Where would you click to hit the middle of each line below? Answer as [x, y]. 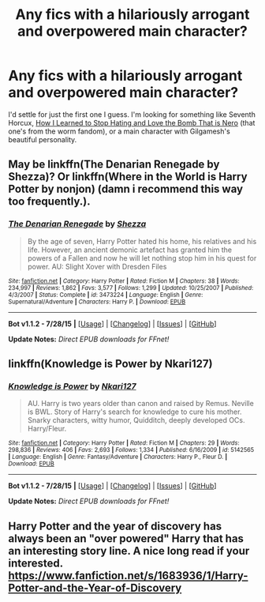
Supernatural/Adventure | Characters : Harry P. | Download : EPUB [97, 302]
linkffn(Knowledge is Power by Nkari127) [110, 364]
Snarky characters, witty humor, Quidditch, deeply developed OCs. [136, 420]
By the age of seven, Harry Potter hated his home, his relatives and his [142, 241]
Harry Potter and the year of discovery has [115, 526]
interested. [35, 563]
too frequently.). [49, 202]
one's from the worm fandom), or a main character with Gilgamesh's [119, 131]
